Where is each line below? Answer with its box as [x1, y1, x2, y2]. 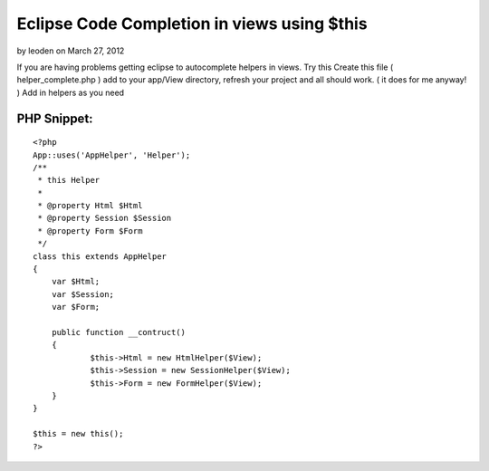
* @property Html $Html [37, 200, 143, 211]
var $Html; [51, 276, 101, 287]
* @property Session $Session [37, 213, 172, 224]
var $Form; [51, 302, 101, 312]
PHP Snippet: [16, 111, 94, 126]
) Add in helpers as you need [16, 87, 125, 98]
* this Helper [37, 175, 101, 186]
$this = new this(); [33, 428, 124, 439]
